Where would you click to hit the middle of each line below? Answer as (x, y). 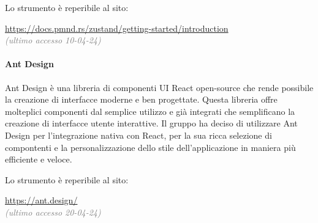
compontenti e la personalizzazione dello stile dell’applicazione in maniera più (150, 147)
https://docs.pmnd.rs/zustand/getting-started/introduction (117, 28)
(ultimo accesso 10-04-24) (53, 40)
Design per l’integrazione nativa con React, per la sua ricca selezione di (138, 135)
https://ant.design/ (41, 200)
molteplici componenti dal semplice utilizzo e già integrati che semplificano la (150, 111)
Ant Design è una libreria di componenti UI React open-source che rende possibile (159, 87)
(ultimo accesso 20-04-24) (53, 212)
